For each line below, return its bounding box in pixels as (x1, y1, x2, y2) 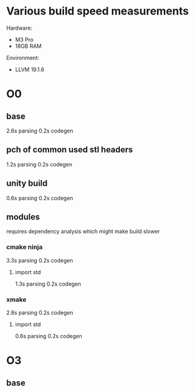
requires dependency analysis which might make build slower (6, 228, 160, 235)
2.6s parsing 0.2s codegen (6, 127, 74, 134)
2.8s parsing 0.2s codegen (6, 309, 74, 316)
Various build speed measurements (6, 4, 189, 18)
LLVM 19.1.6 (15, 65, 44, 73)
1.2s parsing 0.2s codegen (6, 160, 73, 168)
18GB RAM (15, 42, 42, 50)
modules (6, 212, 41, 222)
